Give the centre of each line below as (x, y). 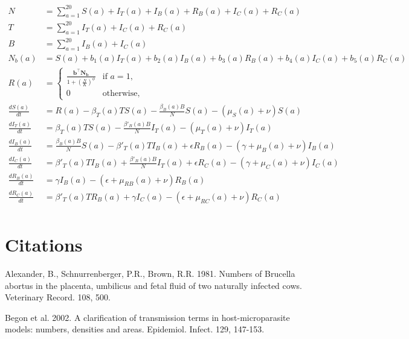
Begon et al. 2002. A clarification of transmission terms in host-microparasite (147, 317)
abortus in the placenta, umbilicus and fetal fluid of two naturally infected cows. (153, 285)
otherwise (120, 94)
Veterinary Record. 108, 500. (58, 297)
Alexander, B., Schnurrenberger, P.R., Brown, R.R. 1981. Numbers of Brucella (150, 274)
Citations (44, 245)
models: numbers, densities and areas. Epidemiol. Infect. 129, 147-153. (135, 329)
